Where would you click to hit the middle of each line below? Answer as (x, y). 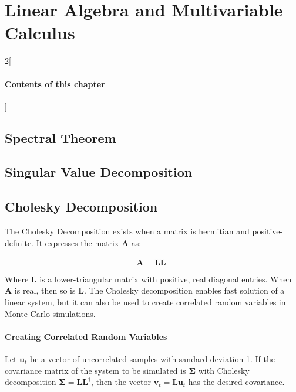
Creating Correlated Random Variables (86, 336)
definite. (19, 242)
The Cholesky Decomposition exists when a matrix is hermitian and (127, 231)
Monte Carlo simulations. (50, 313)
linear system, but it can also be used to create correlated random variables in (145, 301)
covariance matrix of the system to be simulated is (95, 370)
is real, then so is (45, 290)
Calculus (40, 33)
